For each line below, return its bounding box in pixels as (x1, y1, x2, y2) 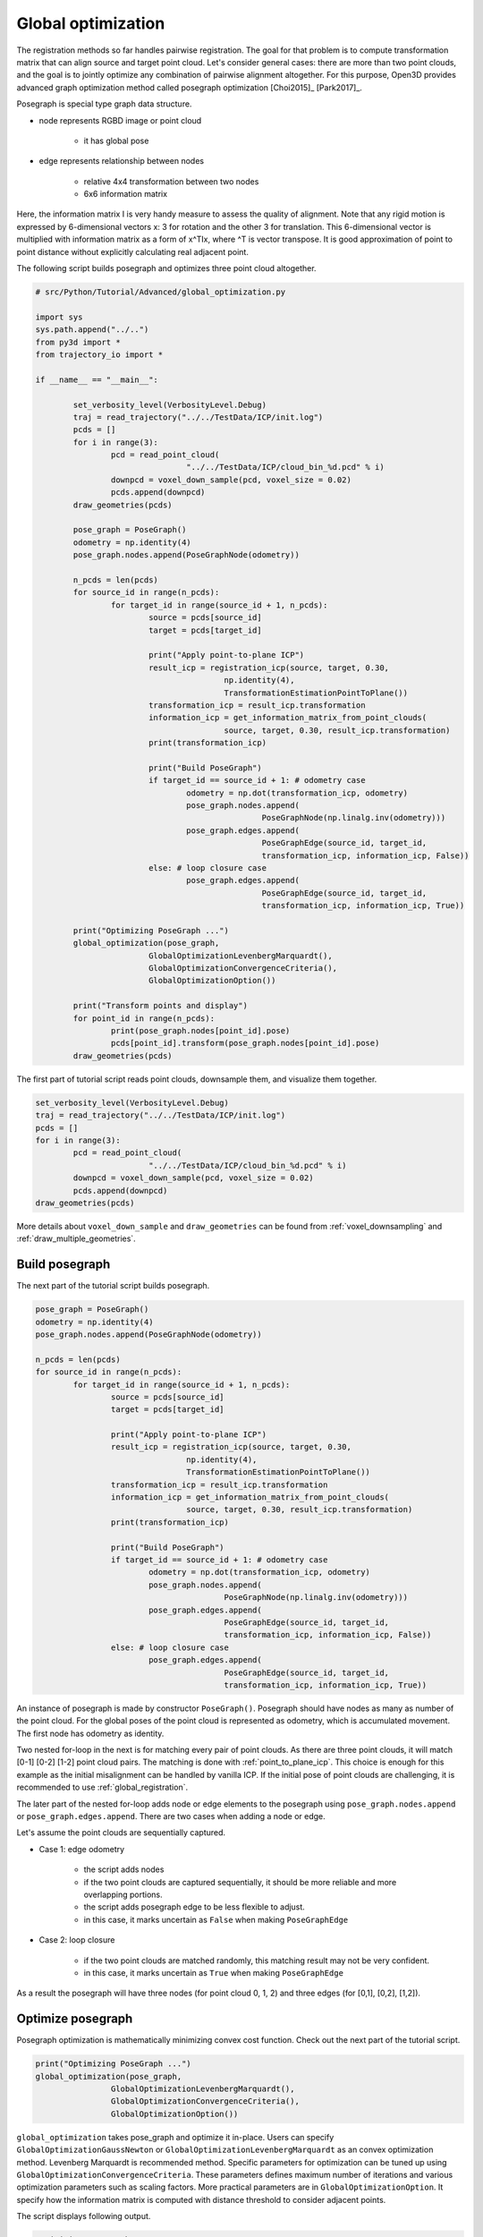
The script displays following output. (16, 2211, 151, 2222)
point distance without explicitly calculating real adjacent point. (16, 246, 250, 257)
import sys (35, 311, 83, 322)
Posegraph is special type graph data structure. (16, 98, 192, 109)
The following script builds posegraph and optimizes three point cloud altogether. (16, 263, 317, 274)
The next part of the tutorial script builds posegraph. (16, 1280, 210, 1291)
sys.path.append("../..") (35, 325, 149, 335)
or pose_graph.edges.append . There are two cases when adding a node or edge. (16, 1811, 326, 1822)
